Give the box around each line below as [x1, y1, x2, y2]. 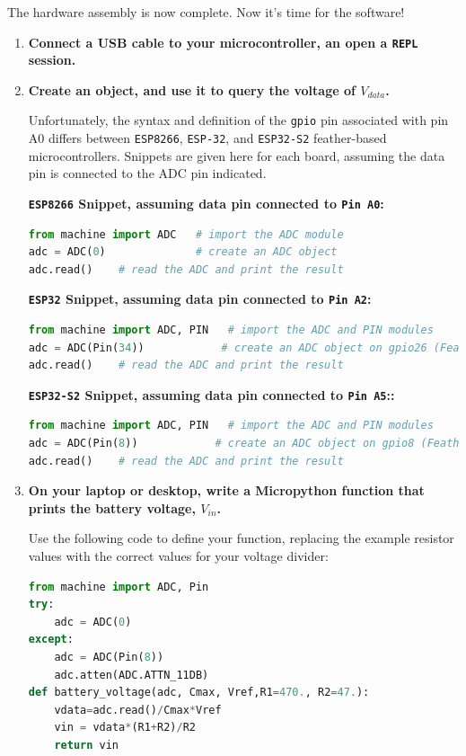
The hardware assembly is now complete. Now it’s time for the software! [7, 3, 405, 21]
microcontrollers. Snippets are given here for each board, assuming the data [28, 146, 445, 165]
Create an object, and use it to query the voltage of [28, 80, 356, 99]
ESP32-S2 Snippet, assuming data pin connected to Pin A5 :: [28, 385, 395, 404]
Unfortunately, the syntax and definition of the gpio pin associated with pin [28, 111, 449, 129]
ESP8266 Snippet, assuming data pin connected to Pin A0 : [28, 193, 384, 212]
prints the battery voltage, [28, 498, 196, 517]
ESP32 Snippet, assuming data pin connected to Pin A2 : [28, 289, 372, 308]
